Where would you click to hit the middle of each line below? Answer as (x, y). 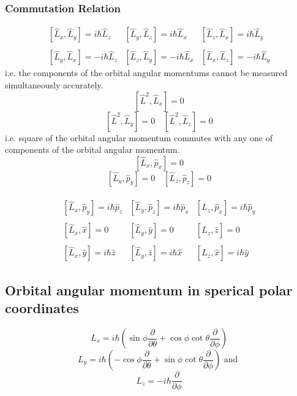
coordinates (42, 308)
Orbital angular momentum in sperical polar (149, 289)
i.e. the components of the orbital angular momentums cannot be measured (146, 73)
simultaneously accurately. (54, 84)
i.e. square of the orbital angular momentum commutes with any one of (139, 137)
